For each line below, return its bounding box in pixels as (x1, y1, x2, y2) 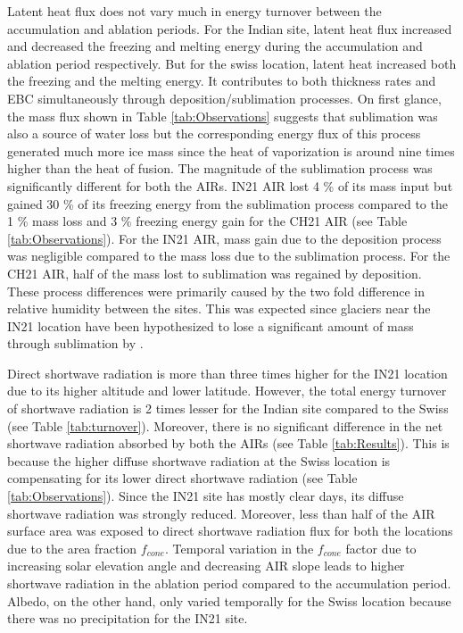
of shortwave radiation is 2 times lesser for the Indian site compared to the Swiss (7, 399, 449, 418)
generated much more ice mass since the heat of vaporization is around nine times (7, 141, 455, 160)
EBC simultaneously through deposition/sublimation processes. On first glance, (7, 88, 442, 107)
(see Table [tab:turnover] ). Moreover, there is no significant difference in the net (7, 416, 443, 435)
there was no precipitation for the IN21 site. (7, 609, 248, 628)
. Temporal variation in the (164, 538, 314, 557)
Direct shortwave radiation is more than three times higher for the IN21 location (7, 363, 448, 382)
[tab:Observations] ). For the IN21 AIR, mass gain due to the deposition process (7, 229, 442, 247)
